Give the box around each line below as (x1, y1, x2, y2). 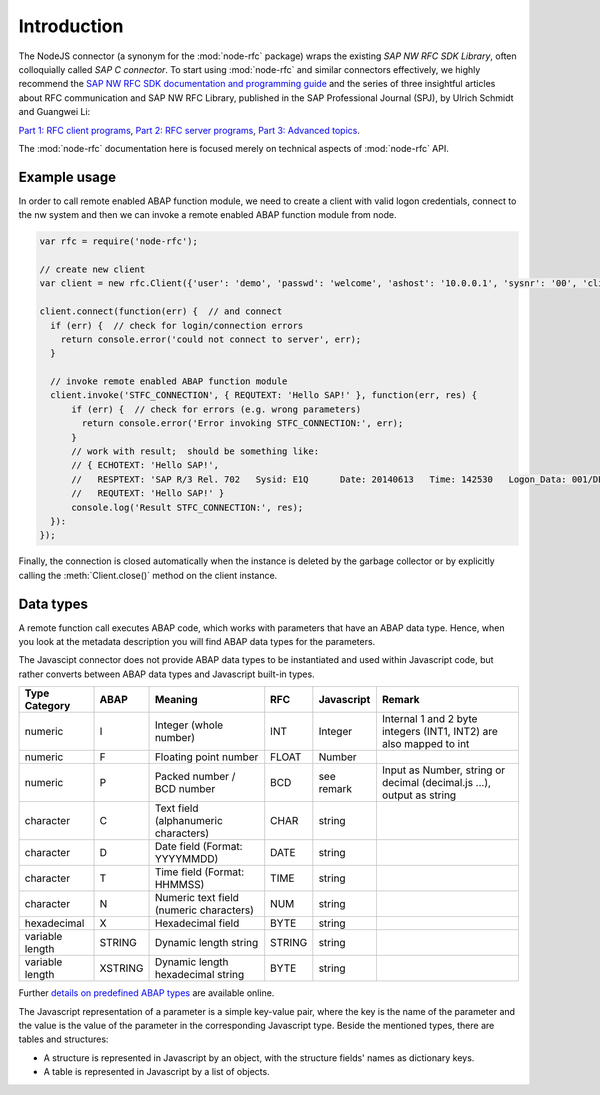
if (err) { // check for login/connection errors (50, 320, 304, 331)
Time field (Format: (154, 865, 245, 879)
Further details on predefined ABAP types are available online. (18, 987, 275, 999)
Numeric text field (154, 891, 240, 905)
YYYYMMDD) (154, 852, 219, 866)
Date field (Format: (154, 840, 243, 854)
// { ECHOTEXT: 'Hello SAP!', (71, 460, 220, 471)
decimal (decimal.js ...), (381, 776, 492, 790)
